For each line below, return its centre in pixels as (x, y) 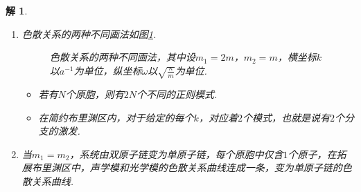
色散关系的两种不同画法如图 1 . (89, 33)
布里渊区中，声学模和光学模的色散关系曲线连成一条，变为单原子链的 (187, 167)
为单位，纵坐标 (108, 70)
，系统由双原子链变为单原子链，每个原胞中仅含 (176, 154)
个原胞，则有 (95, 94)
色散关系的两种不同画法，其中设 (122, 57)
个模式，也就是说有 (286, 117)
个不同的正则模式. (177, 94)
